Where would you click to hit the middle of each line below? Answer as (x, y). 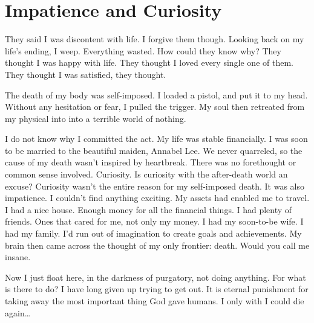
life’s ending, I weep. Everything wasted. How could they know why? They (143, 50)
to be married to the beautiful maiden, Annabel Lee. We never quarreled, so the (154, 150)
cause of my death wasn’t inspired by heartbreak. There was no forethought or (151, 162)
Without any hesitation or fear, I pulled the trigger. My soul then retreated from (155, 107)
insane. (18, 257)
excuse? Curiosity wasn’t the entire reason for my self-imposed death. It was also (155, 186)
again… (18, 312)
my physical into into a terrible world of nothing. (96, 118)
